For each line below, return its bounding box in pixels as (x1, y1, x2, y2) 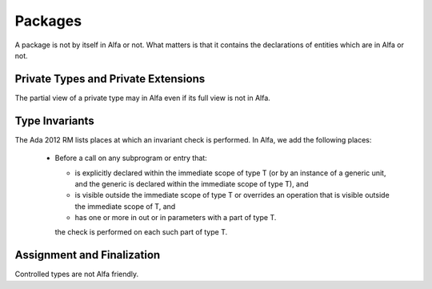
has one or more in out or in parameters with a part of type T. (74, 213, 277, 223)
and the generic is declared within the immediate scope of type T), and (74, 179, 309, 188)
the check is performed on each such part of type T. (54, 227, 228, 237)
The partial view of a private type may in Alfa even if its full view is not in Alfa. (14, 93, 271, 102)
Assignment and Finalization (14, 248, 161, 262)
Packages (14, 12, 82, 30)
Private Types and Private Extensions (14, 72, 206, 86)
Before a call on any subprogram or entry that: (54, 153, 207, 163)
